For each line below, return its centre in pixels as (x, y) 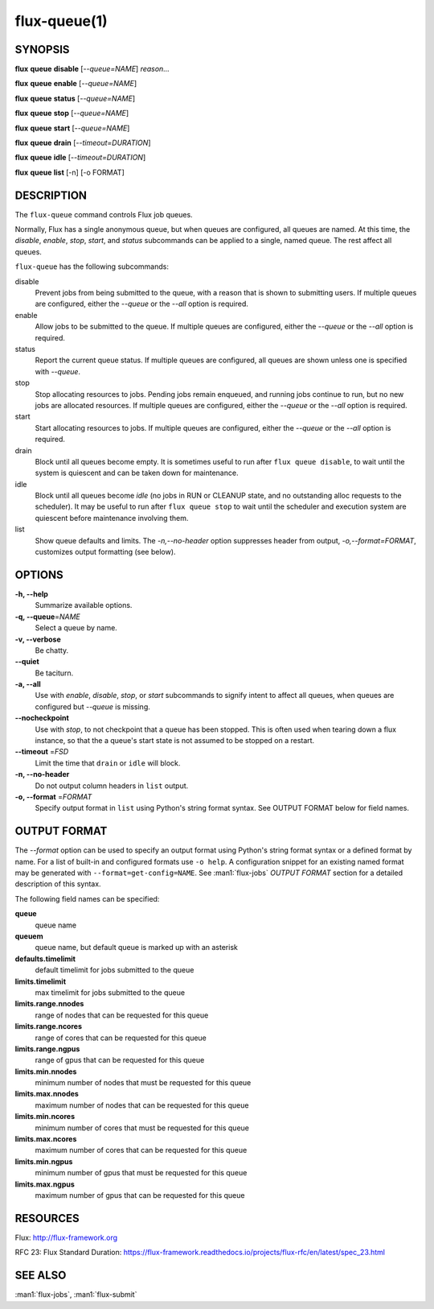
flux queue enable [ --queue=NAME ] (76, 84)
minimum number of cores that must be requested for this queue (142, 1128)
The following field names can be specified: (87, 898)
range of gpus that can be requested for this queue (120, 1060)
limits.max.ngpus (45, 1184)
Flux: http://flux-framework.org (66, 1237)
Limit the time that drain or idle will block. (108, 763)
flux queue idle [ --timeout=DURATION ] (80, 158)
